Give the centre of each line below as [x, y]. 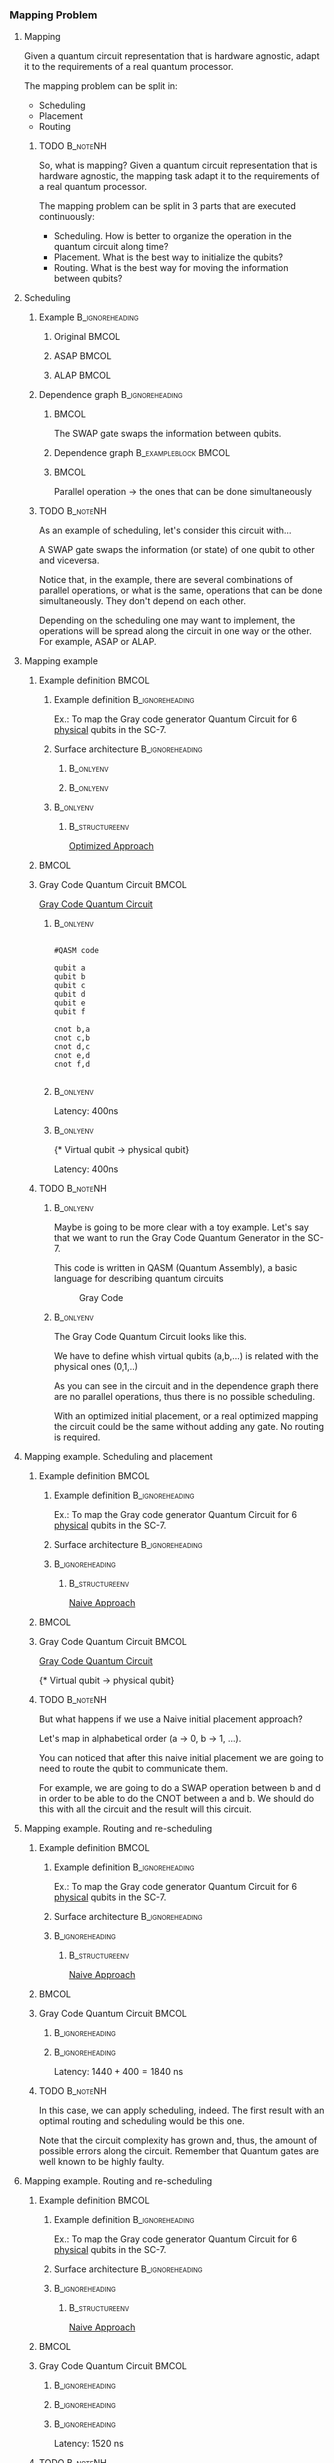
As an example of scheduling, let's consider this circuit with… [165, 530]
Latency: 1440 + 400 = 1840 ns [118, 2072]
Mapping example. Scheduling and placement [118, 1457]
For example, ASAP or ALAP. [97, 642]
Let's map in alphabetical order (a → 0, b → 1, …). [140, 1739]
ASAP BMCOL [82, 356]
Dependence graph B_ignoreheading [111, 395]
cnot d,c [72, 1047]
